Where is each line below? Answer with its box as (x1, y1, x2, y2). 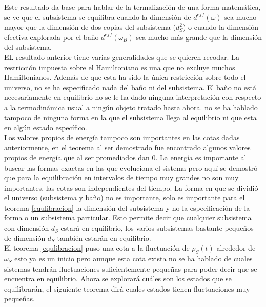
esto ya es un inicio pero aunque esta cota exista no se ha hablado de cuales (14, 253, 253, 264)
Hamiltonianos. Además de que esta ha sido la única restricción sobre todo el (4, 72, 246, 83)
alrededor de (216, 242, 256, 253)
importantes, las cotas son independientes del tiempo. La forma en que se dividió (4, 182, 258, 193)
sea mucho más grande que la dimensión (136, 31, 262, 42)
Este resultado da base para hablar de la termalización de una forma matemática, (4, 2, 261, 12)
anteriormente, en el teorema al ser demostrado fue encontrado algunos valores (4, 142, 251, 153)
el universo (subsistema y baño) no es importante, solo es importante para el (4, 192, 245, 203)
